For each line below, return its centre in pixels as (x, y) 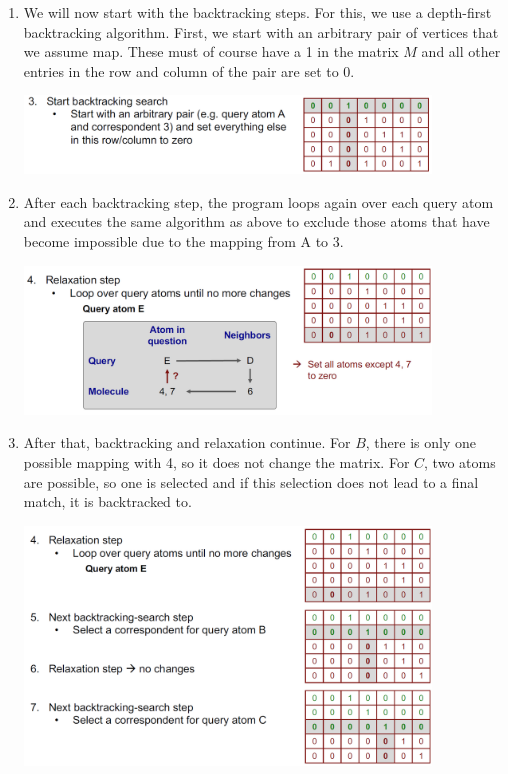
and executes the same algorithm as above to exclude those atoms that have (256, 221)
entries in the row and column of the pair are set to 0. (189, 70)
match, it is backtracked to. (107, 501)
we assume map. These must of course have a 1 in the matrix (211, 51)
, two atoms (460, 461)
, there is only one (420, 442)
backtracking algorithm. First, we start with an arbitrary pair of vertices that (261, 31)
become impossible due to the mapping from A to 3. (183, 241)
